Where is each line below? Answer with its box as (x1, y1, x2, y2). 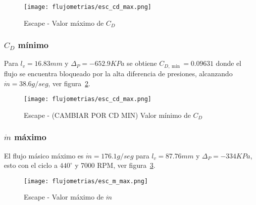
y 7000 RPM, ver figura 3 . (75, 160, 155, 170)
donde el (215, 58, 242, 68)
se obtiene (127, 58, 157, 68)
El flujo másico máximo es (4, 150, 84, 160)
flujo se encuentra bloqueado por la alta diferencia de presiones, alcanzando (4, 68, 233, 78)
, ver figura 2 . (48, 78, 91, 88)
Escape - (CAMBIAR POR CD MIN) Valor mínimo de (24, 109, 191, 120)
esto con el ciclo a (4, 160, 58, 170)
